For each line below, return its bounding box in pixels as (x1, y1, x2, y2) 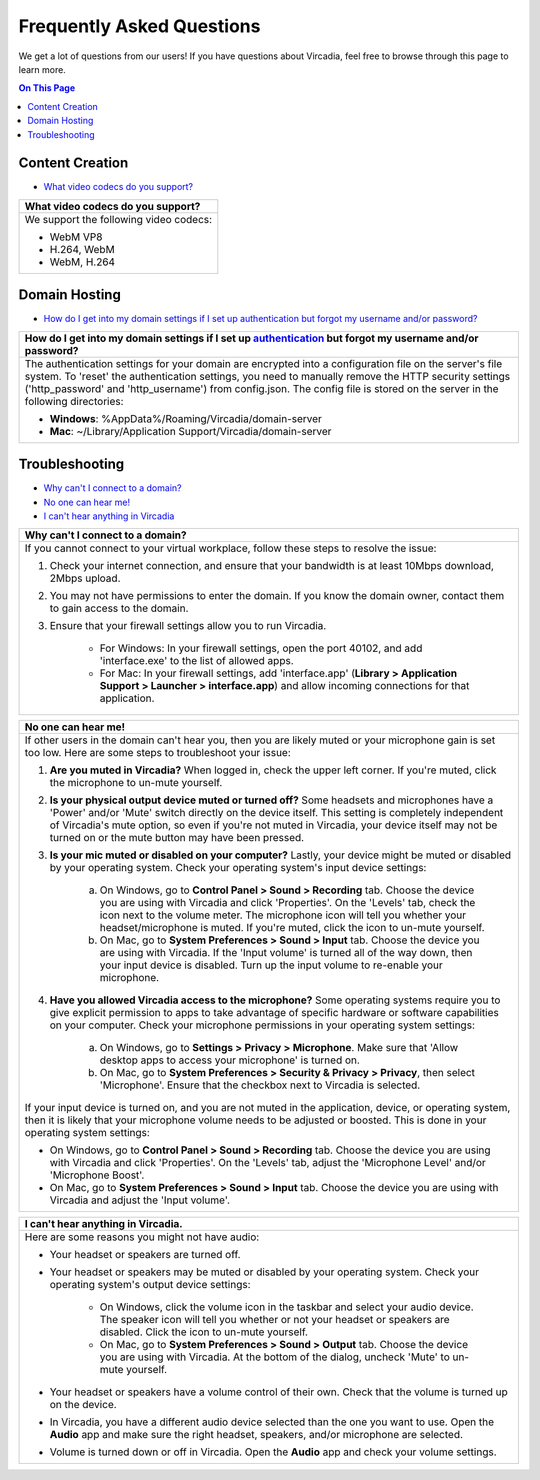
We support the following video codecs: (24, 212, 213, 226)
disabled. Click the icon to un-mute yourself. (99, 1325, 309, 1339)
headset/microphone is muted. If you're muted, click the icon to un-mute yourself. (99, 921, 485, 935)
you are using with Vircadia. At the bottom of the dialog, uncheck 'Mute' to (99, 1350, 450, 1364)
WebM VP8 (49, 230, 103, 244)
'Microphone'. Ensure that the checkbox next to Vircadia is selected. (99, 1078, 421, 1092)
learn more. (18, 63, 67, 75)
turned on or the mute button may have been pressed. (49, 831, 305, 845)
